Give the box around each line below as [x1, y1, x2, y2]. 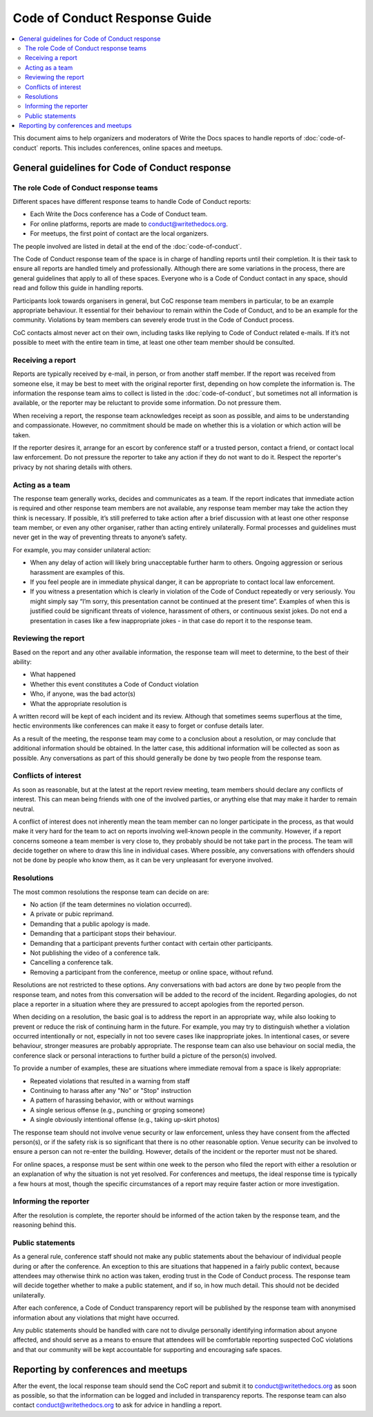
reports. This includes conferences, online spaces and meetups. [39, 144, 223, 152]
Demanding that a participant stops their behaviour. [30, 929, 177, 938]
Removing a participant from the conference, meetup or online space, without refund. [30, 968, 274, 976]
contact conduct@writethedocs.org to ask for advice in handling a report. [12, 1401, 222, 1409]
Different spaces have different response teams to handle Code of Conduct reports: [12, 198, 251, 205]
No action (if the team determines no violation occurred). [30, 900, 193, 909]
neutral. [12, 805, 35, 813]
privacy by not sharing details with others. [12, 463, 133, 471]
